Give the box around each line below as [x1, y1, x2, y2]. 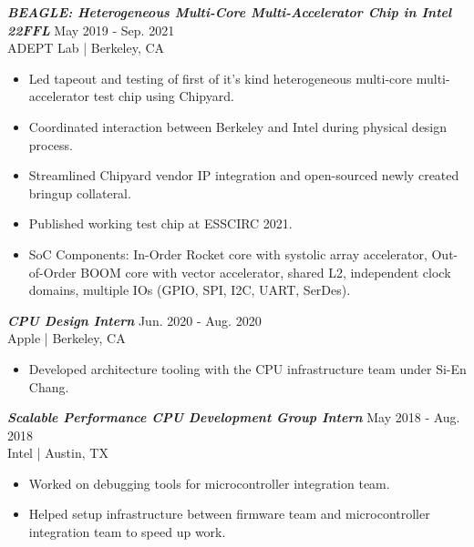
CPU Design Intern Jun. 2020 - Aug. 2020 [7, 310, 262, 329]
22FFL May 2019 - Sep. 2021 [7, 20, 175, 39]
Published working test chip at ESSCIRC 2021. [28, 214, 293, 233]
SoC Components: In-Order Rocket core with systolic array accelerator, [28, 244, 428, 263]
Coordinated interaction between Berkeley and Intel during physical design [28, 116, 448, 136]
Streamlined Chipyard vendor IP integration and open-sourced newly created [28, 166, 459, 185]
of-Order [28, 262, 77, 281]
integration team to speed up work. [28, 522, 226, 542]
